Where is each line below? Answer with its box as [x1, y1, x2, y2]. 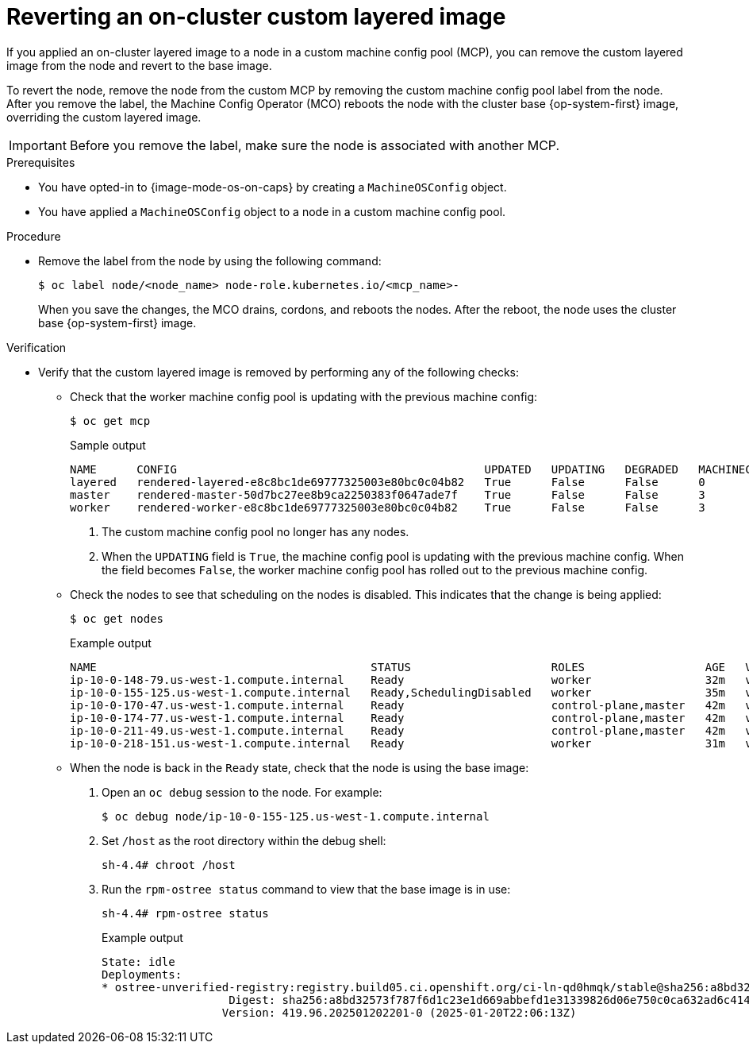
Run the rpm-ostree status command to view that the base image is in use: [102, 882, 511, 896]
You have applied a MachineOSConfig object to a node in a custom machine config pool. [38, 204, 506, 218]
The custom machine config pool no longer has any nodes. [102, 524, 409, 539]
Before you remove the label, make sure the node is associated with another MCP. [69, 137, 560, 153]
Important [9, 137, 67, 153]
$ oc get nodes [70, 612, 164, 625]
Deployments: [102, 967, 182, 981]
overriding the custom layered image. [6, 110, 202, 124]
